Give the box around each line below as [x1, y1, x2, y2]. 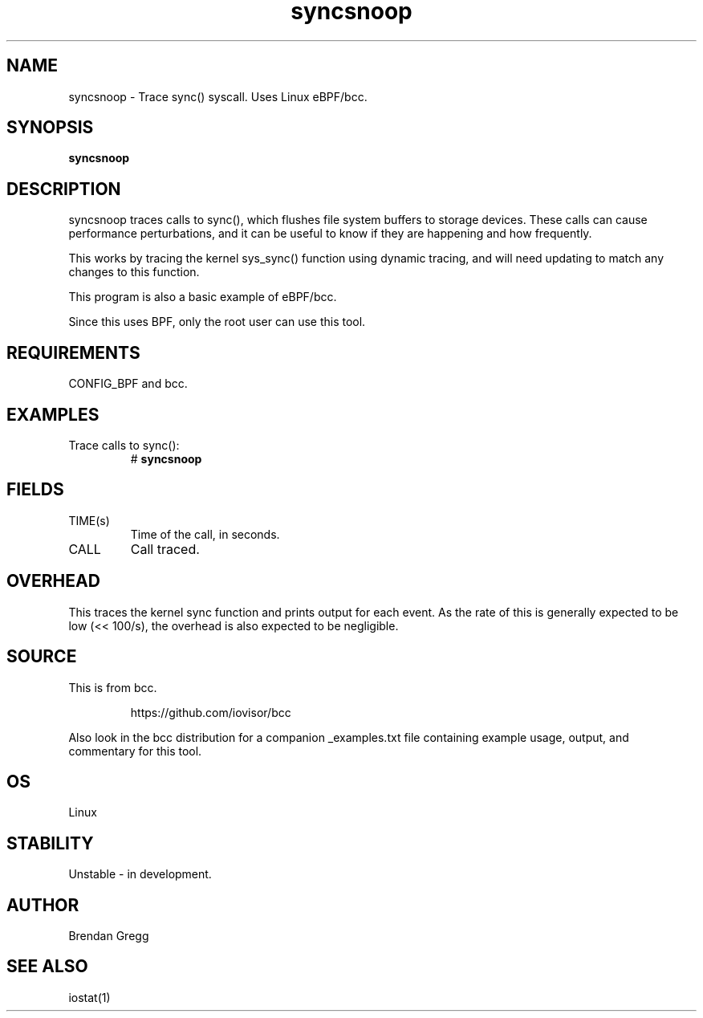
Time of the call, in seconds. [130, 527, 280, 541]
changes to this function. [68, 265, 200, 279]
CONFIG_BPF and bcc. [68, 377, 188, 391]
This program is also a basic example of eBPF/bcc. [68, 290, 337, 304]
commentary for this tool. [68, 743, 202, 758]
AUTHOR [6, 894, 79, 915]
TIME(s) [68, 513, 110, 527]
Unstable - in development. [68, 867, 212, 882]
